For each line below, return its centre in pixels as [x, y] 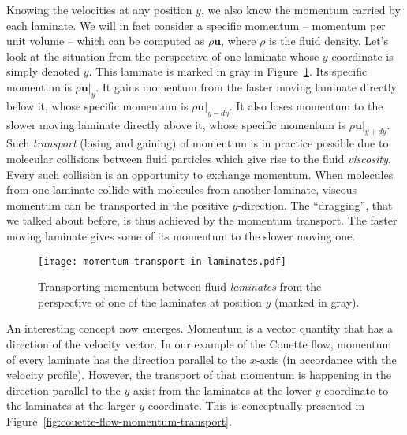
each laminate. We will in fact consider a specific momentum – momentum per [196, 25]
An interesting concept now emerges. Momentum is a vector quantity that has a [200, 328]
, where [239, 41]
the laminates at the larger [71, 405]
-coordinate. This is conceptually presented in [255, 405]
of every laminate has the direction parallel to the [127, 359]
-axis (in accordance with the [326, 359]
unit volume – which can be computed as [106, 41]
